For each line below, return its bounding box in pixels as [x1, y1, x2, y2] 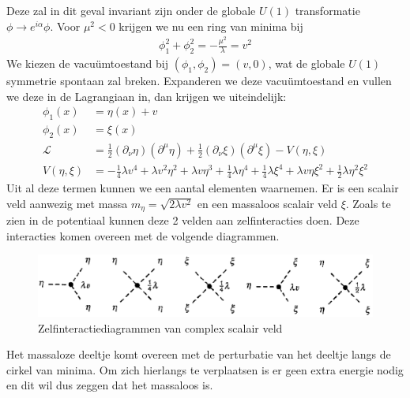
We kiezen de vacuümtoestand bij [6, 54, 169, 71]
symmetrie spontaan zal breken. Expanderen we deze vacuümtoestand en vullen [6, 72, 392, 88]
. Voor [50, 17, 81, 34]
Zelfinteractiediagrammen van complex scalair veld [38, 319, 283, 336]
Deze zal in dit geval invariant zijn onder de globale [6, 2, 256, 18]
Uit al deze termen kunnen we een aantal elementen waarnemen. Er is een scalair [6, 180, 399, 196]
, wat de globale [268, 54, 345, 71]
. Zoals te [345, 195, 391, 211]
